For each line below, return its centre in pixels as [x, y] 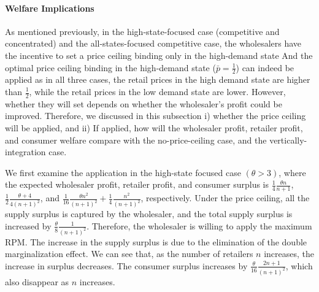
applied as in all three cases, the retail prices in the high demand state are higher [158, 79]
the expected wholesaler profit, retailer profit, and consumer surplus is [137, 184]
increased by [28, 225]
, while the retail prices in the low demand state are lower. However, [157, 91]
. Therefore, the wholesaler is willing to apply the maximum [199, 225]
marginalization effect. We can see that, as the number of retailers [129, 254]
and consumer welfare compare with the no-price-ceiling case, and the [136, 140]
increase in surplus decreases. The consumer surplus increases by [126, 265]
